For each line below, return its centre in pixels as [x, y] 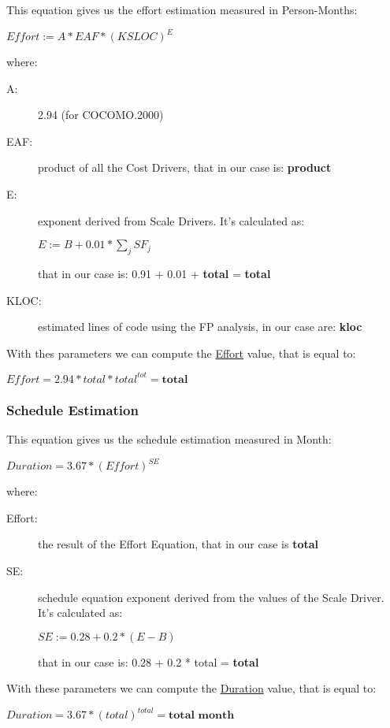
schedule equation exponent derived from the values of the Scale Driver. [211, 597]
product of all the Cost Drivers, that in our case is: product [185, 167]
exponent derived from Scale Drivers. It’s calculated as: [171, 220]
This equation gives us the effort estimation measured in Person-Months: [182, 9]
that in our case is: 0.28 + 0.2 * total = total [149, 661]
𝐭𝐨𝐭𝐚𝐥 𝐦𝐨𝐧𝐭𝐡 [202, 716]
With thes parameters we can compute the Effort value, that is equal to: [181, 353]
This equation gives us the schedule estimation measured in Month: [169, 439]
